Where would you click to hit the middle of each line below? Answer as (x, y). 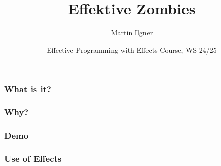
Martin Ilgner (132, 33)
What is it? (28, 89)
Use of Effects (33, 158)
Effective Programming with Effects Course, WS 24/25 (132, 49)
